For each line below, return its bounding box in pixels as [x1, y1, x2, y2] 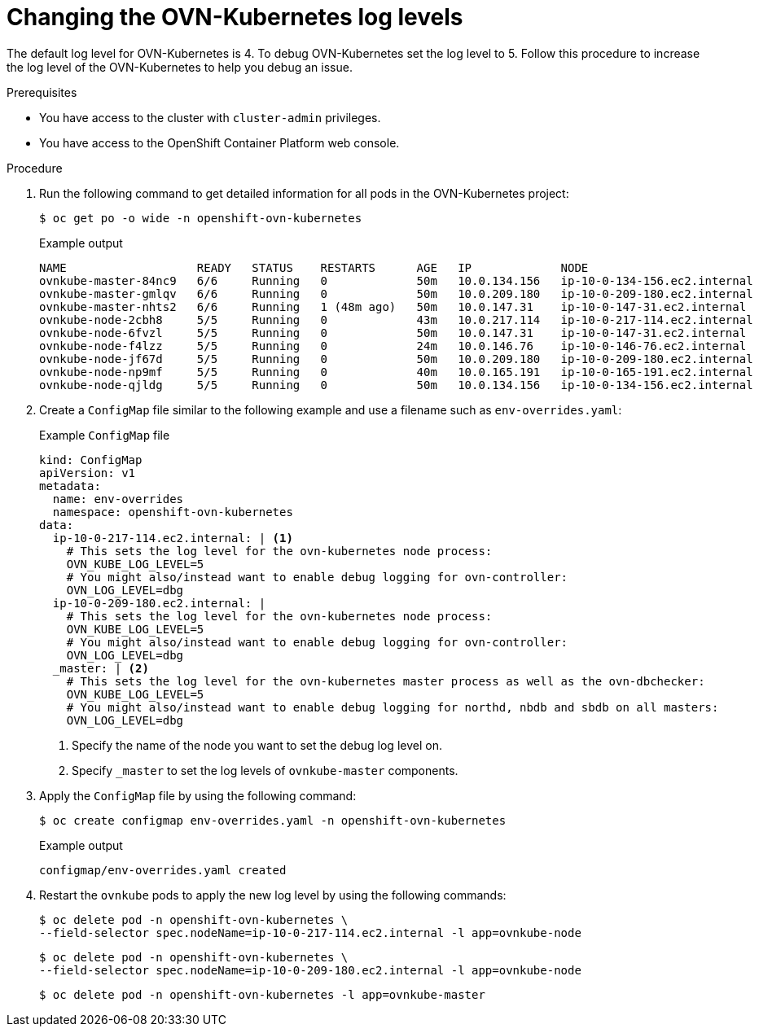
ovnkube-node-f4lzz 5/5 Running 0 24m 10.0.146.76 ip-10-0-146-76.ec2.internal [39, 339, 747, 352]
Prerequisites [7, 85, 77, 99]
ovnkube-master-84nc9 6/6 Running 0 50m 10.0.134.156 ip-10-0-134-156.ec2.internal [39, 274, 753, 287]
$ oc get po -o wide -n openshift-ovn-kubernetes [39, 211, 362, 225]
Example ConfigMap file [39, 427, 170, 442]
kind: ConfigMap [39, 453, 143, 466]
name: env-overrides [52, 492, 184, 506]
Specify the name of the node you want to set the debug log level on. [72, 738, 442, 752]
